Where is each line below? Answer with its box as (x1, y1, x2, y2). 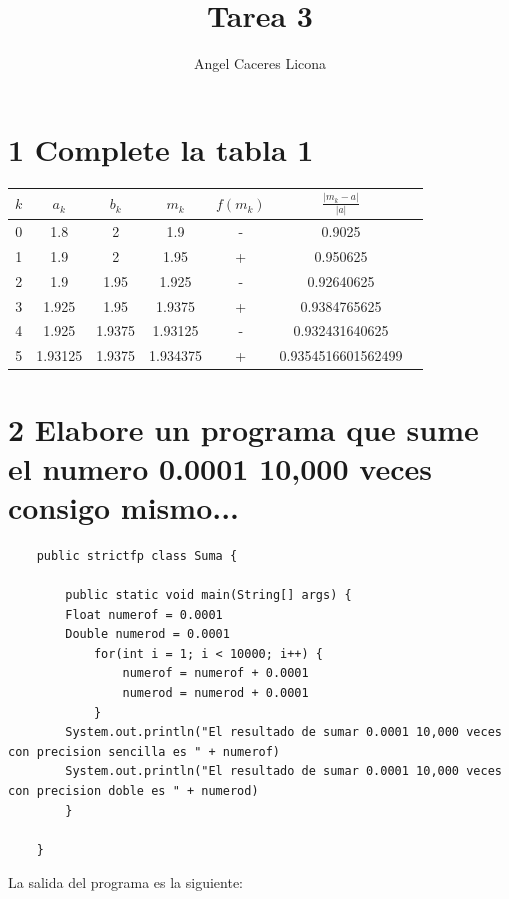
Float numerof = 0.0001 (65, 607, 223, 622)
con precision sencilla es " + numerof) (8, 744, 281, 759)
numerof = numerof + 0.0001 (122, 666, 309, 681)
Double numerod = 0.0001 (65, 627, 230, 642)
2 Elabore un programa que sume (8, 408, 479, 449)
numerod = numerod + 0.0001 (122, 686, 309, 700)
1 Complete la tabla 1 (8, 128, 314, 169)
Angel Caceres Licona (193, 53, 327, 74)
